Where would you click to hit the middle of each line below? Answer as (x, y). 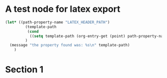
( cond (33, 31)
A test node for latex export (63, 9)
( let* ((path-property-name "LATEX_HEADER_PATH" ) (58, 22)
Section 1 (24, 70)
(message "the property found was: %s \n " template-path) (70, 45)
